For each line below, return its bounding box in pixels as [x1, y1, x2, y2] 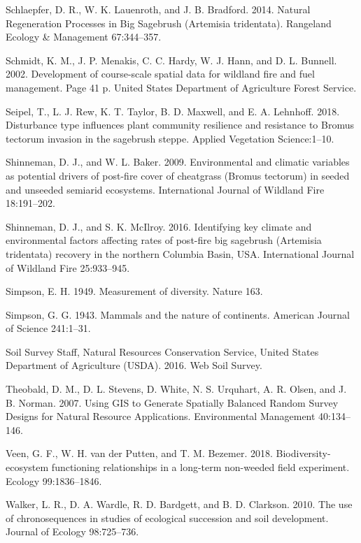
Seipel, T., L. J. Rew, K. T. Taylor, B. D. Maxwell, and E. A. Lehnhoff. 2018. [6, 103, 340, 118]
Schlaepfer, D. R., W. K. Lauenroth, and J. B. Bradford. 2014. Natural [6, 2, 311, 16]
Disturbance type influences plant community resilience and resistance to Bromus [6, 117, 354, 132]
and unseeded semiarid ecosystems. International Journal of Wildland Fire [6, 182, 325, 196]
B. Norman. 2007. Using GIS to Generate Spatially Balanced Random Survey [6, 395, 339, 410]
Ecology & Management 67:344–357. [6, 29, 162, 44]
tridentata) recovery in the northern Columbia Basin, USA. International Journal [6, 246, 355, 261]
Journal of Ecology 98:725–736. [6, 524, 139, 539]
